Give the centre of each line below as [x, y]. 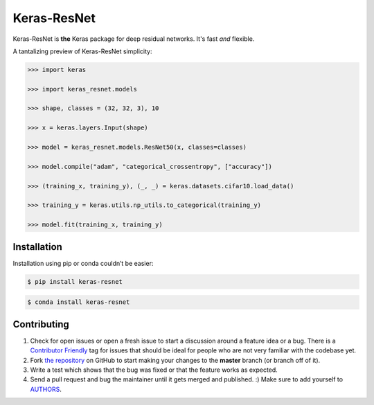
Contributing [41, 324]
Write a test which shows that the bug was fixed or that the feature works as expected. [154, 370]
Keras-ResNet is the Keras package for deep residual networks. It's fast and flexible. [134, 39]
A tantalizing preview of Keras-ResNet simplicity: [82, 51]
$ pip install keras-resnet [75, 281]
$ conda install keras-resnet [79, 302]
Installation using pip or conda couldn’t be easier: [83, 263]
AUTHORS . [46, 389]
